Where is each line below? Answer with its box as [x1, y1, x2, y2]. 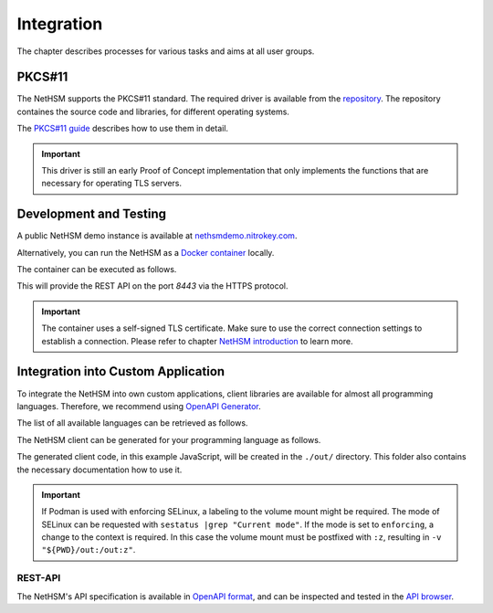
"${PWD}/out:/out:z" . [41, 544, 136, 555]
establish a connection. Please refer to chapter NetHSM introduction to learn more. [41, 335, 353, 346]
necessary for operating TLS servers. [41, 178, 183, 189]
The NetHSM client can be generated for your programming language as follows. [16, 434, 321, 445]
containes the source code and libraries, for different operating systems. [16, 106, 289, 117]
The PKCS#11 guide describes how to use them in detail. [16, 123, 228, 134]
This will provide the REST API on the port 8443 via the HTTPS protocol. [16, 280, 288, 291]
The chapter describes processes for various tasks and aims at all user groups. [16, 46, 315, 57]
